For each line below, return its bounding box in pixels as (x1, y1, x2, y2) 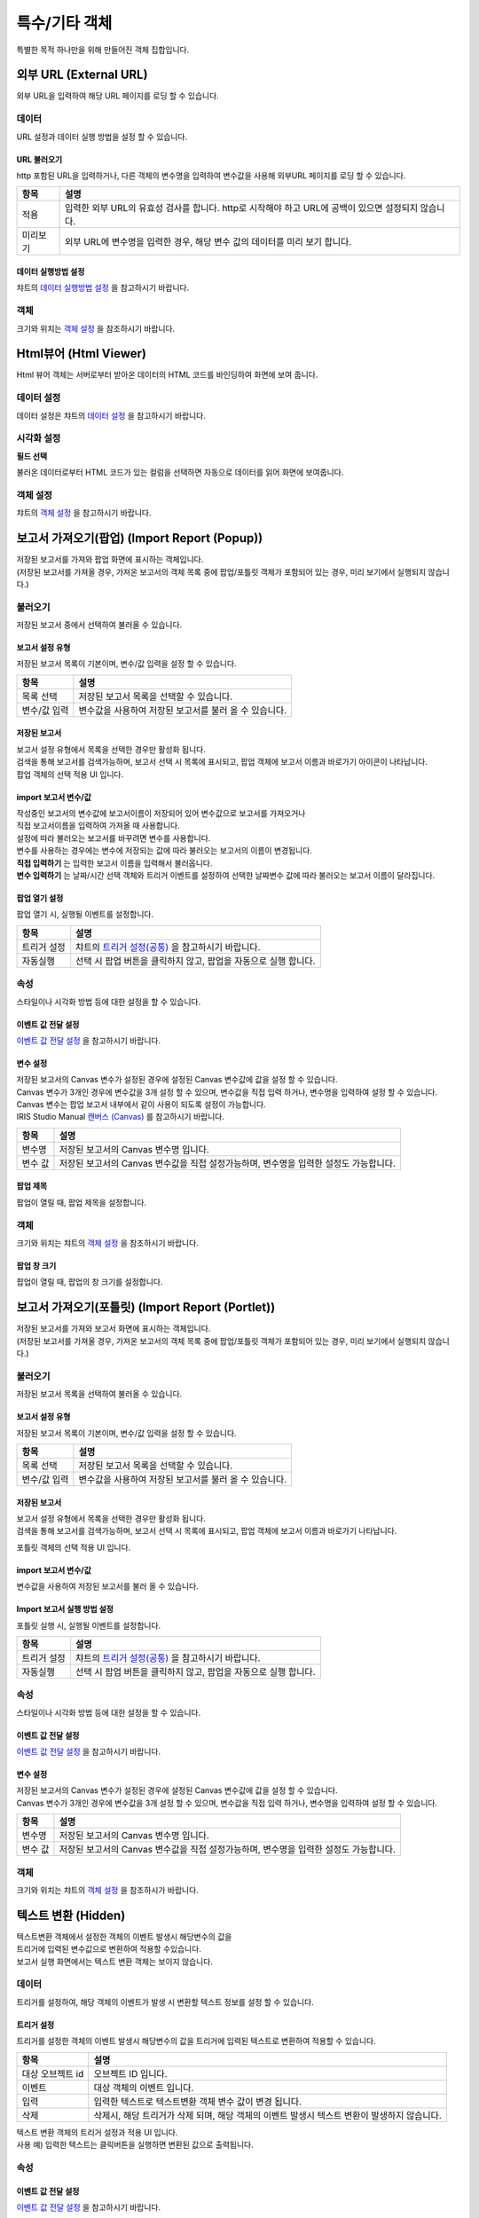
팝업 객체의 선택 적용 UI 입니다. (16, 768, 124, 780)
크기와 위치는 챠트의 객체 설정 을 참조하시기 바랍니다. (16, 1238, 199, 1248)
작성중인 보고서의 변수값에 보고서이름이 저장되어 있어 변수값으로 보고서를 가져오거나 (16, 808, 306, 819)
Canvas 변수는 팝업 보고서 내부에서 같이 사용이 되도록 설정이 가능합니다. (16, 1099, 266, 1110)
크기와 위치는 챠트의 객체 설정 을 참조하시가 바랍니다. (16, 1885, 199, 1895)
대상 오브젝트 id (21, 2067, 84, 2080)
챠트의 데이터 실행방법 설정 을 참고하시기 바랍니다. (16, 282, 190, 293)
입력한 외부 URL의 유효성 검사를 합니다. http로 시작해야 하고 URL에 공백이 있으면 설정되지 (65, 202, 419, 215)
